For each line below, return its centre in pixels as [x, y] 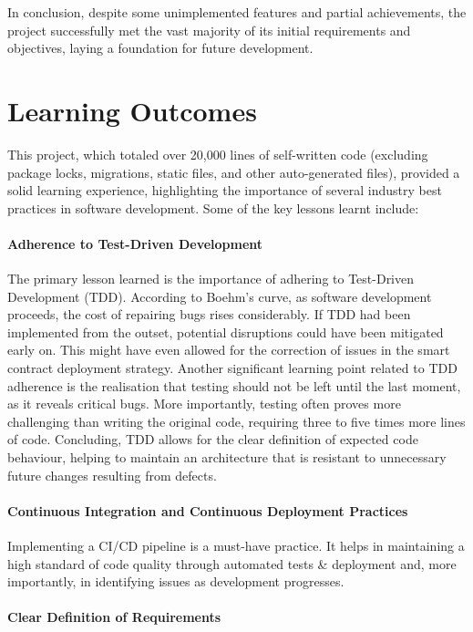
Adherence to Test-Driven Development [135, 243]
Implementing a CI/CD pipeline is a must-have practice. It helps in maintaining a [236, 545]
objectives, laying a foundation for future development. [160, 48]
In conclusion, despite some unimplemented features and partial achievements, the [237, 12]
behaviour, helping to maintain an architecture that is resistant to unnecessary [227, 457]
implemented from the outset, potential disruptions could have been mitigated [226, 332]
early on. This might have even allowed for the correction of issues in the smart [229, 350]
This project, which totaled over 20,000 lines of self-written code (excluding [218, 154]
